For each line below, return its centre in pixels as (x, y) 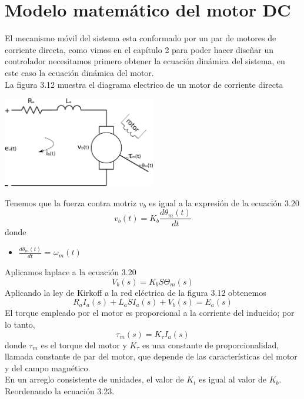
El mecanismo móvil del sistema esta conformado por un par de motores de (141, 38)
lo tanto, (20, 324)
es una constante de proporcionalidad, (211, 344)
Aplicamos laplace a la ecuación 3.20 (71, 272)
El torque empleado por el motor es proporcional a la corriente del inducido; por (150, 313)
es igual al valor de (233, 379)
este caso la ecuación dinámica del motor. (79, 72)
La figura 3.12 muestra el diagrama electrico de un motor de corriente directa (144, 84)
